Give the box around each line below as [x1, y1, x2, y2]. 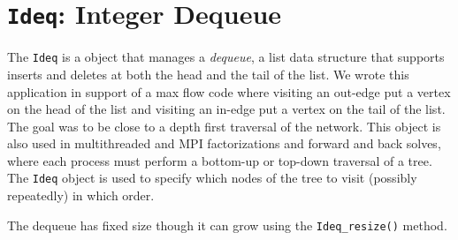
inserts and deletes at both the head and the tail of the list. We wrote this [7, 64, 409, 83]
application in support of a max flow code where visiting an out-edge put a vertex [7, 82, 451, 101]
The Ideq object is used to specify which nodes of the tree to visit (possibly [7, 169, 417, 187]
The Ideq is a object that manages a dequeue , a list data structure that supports [7, 48, 445, 66]
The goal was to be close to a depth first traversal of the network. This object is [7, 116, 441, 135]
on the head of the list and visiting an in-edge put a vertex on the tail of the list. [7, 100, 446, 118]
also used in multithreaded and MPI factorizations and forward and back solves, [7, 134, 441, 153]
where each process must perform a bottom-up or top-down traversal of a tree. [7, 151, 432, 169]
